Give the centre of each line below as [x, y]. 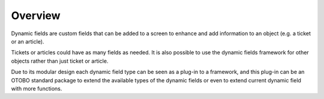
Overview [36, 16]
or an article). [28, 41]
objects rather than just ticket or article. [60, 61]
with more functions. [37, 88]
